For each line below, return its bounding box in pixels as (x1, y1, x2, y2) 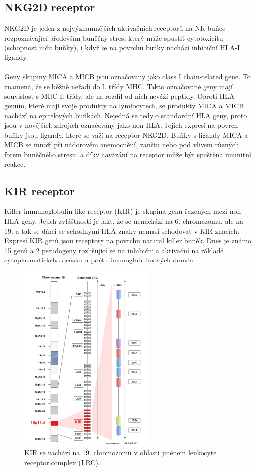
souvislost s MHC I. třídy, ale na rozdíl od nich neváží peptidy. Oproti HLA (4, 91, 235, 101)
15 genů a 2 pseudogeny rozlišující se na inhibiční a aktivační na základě (4, 245, 224, 255)
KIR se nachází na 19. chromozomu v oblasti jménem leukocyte (24, 447, 217, 458)
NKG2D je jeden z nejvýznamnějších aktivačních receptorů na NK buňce (4, 23, 226, 33)
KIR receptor (4, 183, 75, 198)
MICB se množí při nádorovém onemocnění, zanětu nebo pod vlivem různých (4, 139, 239, 150)
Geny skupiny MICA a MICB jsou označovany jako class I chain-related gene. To (4, 71, 251, 82)
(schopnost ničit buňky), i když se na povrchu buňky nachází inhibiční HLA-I (4, 42, 240, 52)
